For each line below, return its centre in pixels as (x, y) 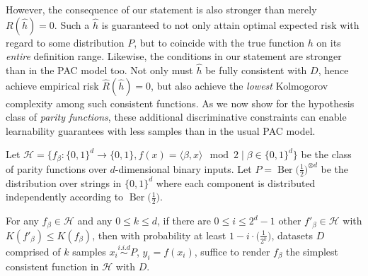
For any (22, 221)
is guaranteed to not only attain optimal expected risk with (230, 24)
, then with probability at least (159, 235)
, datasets (292, 235)
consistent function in (52, 266)
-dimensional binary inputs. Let (183, 168)
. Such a (72, 24)
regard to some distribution (65, 42)
